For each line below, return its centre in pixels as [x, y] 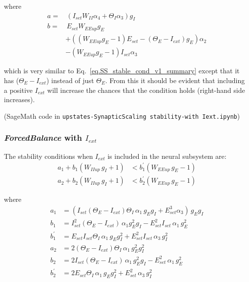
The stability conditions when [49, 156]
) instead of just [70, 80]
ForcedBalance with [43, 138]
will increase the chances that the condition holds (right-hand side [146, 90]
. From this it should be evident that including [175, 80]
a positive [18, 90]
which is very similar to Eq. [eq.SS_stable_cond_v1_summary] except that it [122, 71]
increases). [20, 99]
